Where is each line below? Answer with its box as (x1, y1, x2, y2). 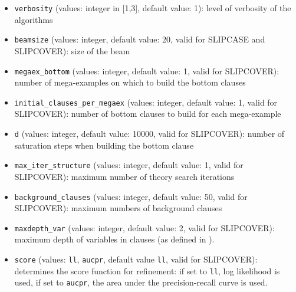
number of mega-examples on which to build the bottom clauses (14, 76, 246, 88)
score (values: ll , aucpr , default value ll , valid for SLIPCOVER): (14, 253, 258, 265)
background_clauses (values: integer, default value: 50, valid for (14, 190, 248, 202)
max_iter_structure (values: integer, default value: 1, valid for (14, 159, 244, 171)
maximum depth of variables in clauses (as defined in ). (14, 233, 215, 245)
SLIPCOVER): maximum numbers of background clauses (14, 202, 222, 214)
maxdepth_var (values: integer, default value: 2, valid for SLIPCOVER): (14, 221, 275, 234)
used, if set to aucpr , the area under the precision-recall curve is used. (14, 276, 268, 288)
